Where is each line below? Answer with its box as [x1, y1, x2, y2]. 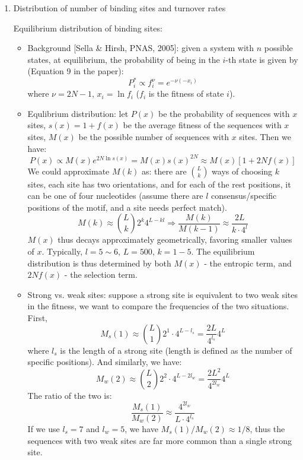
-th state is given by [225, 53, 298, 65]
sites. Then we [239, 130, 291, 142]
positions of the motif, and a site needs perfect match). [27, 201, 227, 213]
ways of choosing [212, 164, 273, 177]
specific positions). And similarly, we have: [27, 356, 182, 368]
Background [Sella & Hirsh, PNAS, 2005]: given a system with [27, 42, 254, 54]
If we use [27, 422, 60, 434]
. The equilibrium [191, 245, 255, 258]
